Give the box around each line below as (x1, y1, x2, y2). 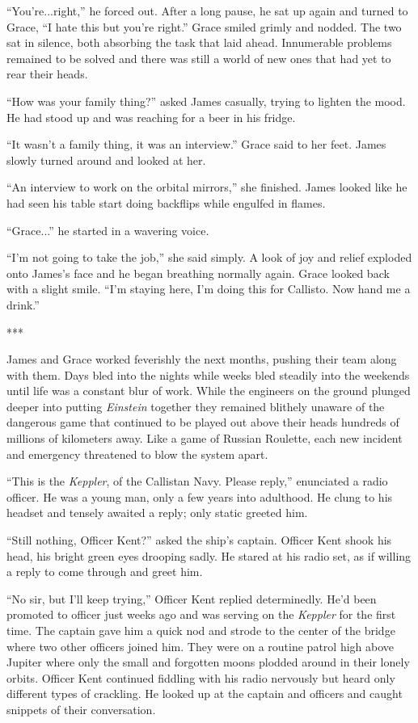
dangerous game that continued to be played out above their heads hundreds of (6, 414, 399, 431)
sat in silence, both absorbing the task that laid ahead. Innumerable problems (6, 34, 392, 51)
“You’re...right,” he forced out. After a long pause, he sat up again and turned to (6, 2, 408, 19)
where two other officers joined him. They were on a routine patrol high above (6, 637, 395, 654)
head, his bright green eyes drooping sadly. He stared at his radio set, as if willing (6, 547, 412, 564)
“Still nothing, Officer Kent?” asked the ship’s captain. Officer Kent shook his (6, 532, 392, 549)
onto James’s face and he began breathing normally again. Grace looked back (6, 264, 390, 281)
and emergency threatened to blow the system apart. (6, 445, 268, 462)
